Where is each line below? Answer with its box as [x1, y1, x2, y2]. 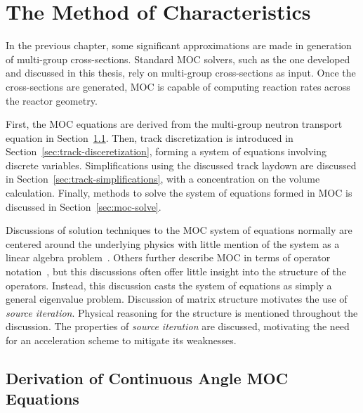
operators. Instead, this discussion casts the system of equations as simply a [6, 277, 332, 292]
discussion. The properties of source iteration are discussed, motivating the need [6, 319, 350, 334]
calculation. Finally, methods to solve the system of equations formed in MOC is [6, 185, 352, 200]
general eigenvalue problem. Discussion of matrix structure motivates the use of [6, 291, 348, 306]
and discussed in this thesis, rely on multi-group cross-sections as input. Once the [6, 65, 356, 80]
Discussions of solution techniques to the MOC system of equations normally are [6, 223, 352, 237]
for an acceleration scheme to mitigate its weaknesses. [6, 333, 237, 347]
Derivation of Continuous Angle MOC [6, 367, 289, 388]
